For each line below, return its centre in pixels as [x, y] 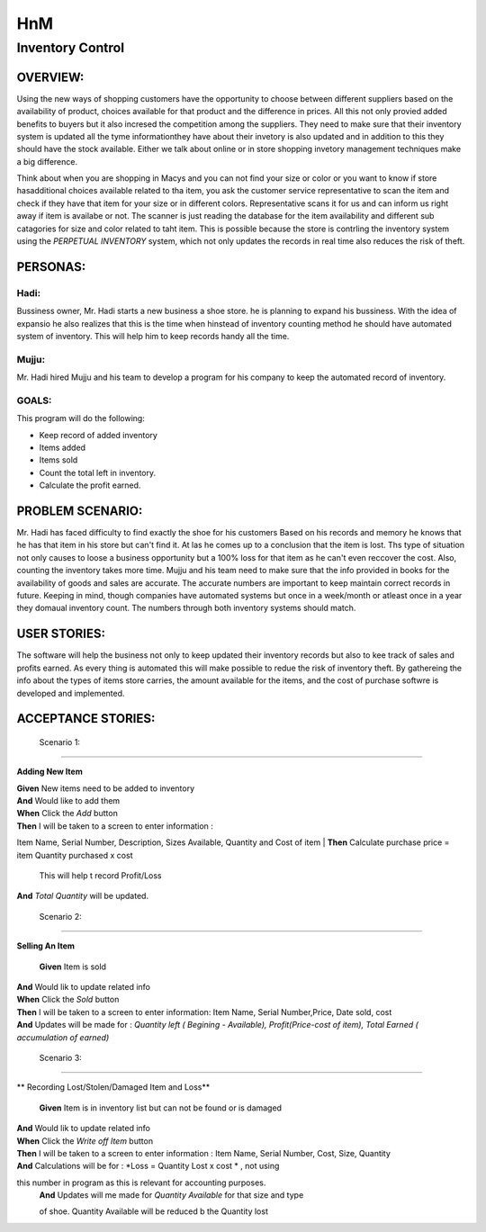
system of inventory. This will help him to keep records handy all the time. [153, 336]
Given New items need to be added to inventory [106, 788]
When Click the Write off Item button [85, 1141]
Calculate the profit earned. [90, 485]
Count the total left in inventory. [98, 472]
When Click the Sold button [68, 1000]
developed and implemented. [71, 693]
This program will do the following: [81, 418]
